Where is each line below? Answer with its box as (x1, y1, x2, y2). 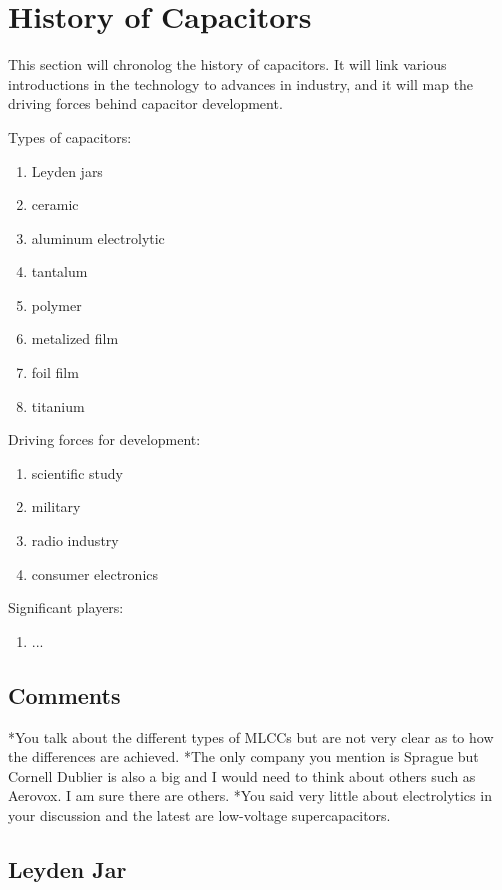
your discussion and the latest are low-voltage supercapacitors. (8, 804, 391, 825)
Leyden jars (31, 160, 103, 181)
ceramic (31, 194, 79, 215)
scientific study (31, 462, 123, 483)
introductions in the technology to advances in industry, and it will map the (8, 73, 474, 94)
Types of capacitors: (8, 126, 132, 147)
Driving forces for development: (8, 429, 201, 450)
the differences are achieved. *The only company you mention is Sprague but (8, 746, 479, 767)
